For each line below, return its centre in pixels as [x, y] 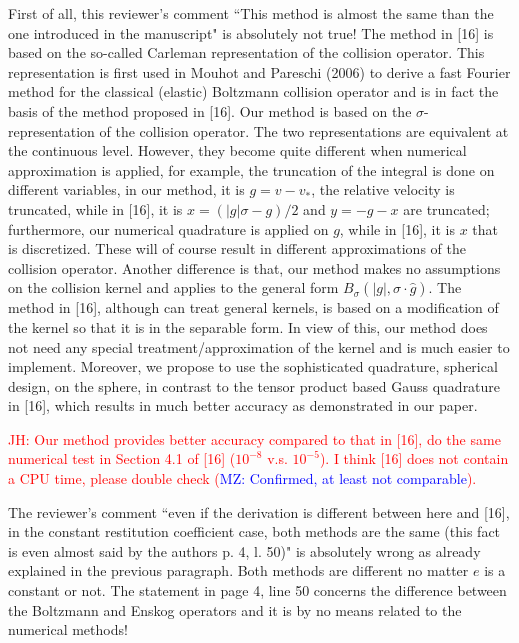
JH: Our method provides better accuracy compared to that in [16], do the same [254, 438]
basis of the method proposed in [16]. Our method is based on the [210, 110]
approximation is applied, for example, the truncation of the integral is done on [251, 169]
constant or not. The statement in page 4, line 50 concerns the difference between [257, 590]
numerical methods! [68, 629]
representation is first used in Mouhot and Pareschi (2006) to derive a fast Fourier [259, 71]
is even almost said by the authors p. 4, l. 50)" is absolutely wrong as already [244, 550]
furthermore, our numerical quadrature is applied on [168, 228]
